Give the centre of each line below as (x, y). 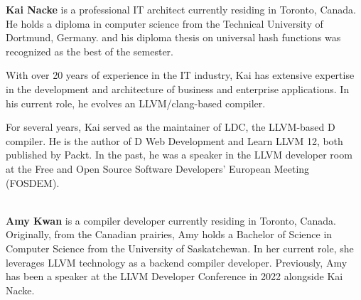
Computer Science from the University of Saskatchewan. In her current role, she (180, 248)
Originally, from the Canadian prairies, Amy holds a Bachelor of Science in (169, 234)
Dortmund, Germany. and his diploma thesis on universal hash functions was (173, 37)
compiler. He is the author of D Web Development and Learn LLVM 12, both (174, 140)
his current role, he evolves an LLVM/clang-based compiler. (136, 103)
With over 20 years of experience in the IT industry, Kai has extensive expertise (180, 75)
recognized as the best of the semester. (90, 51)
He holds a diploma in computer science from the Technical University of (165, 23)
